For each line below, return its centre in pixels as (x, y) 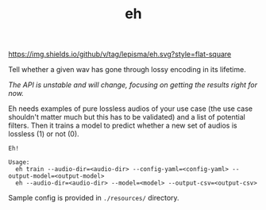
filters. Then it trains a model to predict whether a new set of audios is (123, 126)
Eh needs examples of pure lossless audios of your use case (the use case (130, 109)
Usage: (19, 162)
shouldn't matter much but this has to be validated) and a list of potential (127, 117)
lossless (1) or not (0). (44, 134)
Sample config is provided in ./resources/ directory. (94, 198)
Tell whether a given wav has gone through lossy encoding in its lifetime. (127, 70)
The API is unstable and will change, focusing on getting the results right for (133, 85)
